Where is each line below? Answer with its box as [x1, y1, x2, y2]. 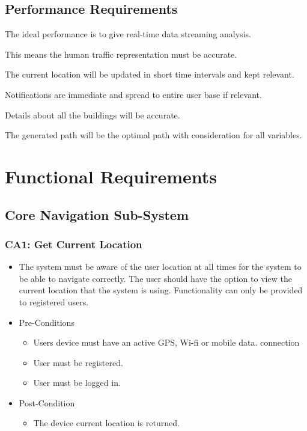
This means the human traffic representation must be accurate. [5, 47, 237, 60]
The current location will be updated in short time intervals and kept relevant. [5, 68, 294, 81]
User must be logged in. [33, 376, 121, 389]
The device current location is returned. [33, 417, 180, 429]
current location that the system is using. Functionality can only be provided [19, 284, 303, 296]
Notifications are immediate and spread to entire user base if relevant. [5, 88, 262, 100]
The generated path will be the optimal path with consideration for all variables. [5, 129, 302, 141]
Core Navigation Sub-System [5, 205, 189, 224]
